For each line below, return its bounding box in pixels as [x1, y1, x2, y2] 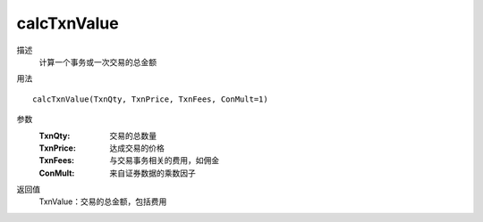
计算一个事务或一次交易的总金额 [38, 56, 157, 67]
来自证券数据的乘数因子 [109, 168, 196, 178]
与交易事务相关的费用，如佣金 [109, 155, 219, 166]
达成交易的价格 [109, 143, 165, 153]
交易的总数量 [109, 130, 157, 141]
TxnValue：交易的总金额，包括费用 [38, 196, 167, 207]
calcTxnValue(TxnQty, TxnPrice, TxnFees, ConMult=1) [32, 94, 268, 104]
